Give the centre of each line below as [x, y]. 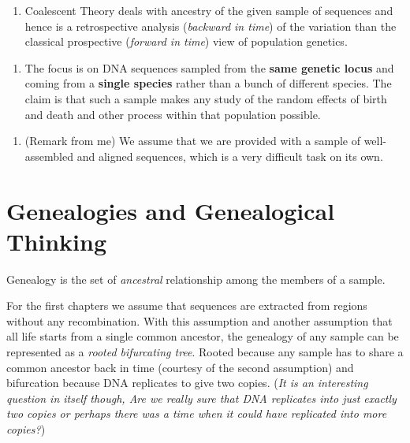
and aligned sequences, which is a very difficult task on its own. [230, 156]
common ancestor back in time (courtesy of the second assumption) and [180, 367]
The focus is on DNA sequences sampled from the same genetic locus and [209, 67]
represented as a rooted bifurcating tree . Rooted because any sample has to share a [205, 352]
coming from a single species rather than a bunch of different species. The [208, 83]
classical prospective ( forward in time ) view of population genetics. [186, 41]
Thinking [57, 241]
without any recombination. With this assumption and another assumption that [199, 320]
